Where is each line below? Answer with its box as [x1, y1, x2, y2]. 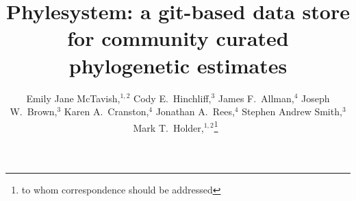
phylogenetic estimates [68, 51, 288, 79]
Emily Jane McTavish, [26, 91, 120, 105]
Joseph [301, 91, 330, 105]
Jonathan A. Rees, [155, 104, 235, 119]
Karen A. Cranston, [64, 104, 149, 119]
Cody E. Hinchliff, [133, 91, 212, 105]
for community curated [67, 24, 289, 52]
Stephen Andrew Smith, [242, 104, 342, 119]
